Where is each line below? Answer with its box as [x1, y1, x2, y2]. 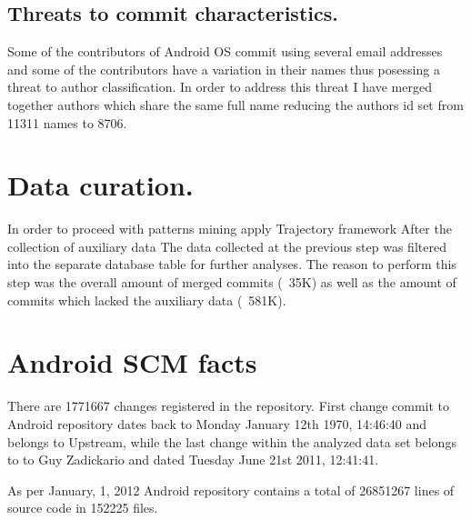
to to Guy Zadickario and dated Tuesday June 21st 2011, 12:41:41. [7, 450, 379, 469]
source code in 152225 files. [7, 498, 158, 517]
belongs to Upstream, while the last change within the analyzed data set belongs [7, 432, 456, 451]
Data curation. [7, 166, 194, 204]
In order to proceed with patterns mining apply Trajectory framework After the [7, 219, 452, 238]
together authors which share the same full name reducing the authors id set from [7, 95, 464, 114]
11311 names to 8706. [7, 113, 127, 132]
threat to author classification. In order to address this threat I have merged [7, 77, 432, 96]
